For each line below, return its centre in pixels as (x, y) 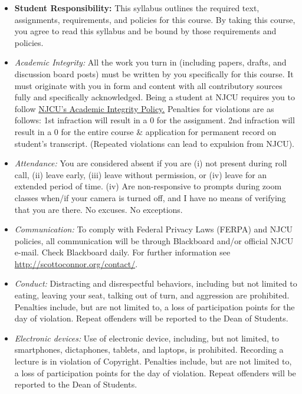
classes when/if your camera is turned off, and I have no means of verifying (150, 197)
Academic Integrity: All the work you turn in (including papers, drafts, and (150, 62)
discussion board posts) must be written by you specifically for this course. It (154, 73)
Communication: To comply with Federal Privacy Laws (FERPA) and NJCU (154, 229)
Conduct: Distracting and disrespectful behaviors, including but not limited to (156, 283)
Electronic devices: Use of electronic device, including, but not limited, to (147, 338)
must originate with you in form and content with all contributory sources (148, 85)
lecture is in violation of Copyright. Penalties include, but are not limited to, (153, 361)
